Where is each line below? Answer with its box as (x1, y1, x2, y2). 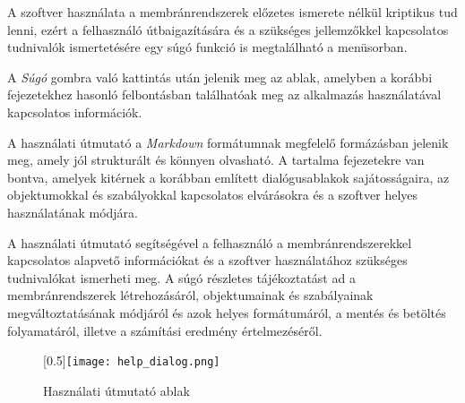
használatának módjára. (7, 202, 138, 221)
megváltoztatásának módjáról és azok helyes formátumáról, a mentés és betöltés (7, 303, 446, 322)
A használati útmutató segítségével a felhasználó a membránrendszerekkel (7, 233, 412, 252)
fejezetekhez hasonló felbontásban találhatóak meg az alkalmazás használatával (7, 85, 442, 104)
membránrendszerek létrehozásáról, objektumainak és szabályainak (7, 286, 374, 304)
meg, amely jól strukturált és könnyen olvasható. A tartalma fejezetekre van (7, 150, 425, 169)
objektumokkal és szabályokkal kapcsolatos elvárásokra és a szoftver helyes (7, 185, 418, 204)
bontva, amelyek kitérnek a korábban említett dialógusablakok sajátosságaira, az (7, 167, 450, 186)
